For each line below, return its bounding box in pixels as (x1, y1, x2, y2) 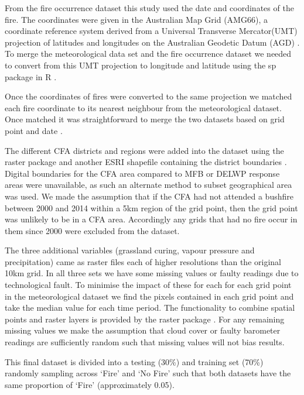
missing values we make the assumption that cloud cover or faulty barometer (5, 324, 281, 336)
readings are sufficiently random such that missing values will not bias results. (5, 336, 285, 348)
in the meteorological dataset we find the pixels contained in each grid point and (5, 290, 294, 302)
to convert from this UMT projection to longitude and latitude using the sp (5, 59, 276, 71)
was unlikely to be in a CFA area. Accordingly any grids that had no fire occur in (5, 213, 298, 225)
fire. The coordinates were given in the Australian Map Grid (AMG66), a (5, 13, 268, 25)
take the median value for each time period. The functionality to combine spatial (5, 301, 295, 314)
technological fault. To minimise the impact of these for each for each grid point (5, 279, 292, 291)
